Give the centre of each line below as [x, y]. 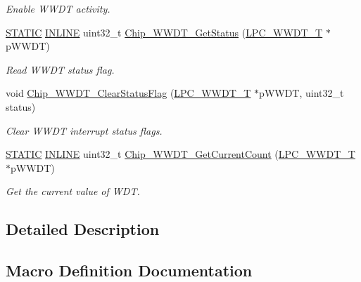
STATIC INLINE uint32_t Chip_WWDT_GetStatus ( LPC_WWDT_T [164, 32]
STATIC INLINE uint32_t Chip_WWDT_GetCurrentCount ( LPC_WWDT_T [180, 154]
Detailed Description [83, 229]
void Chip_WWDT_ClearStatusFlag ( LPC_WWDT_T [128, 93]
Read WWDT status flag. [60, 69]
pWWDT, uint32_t [302, 93]
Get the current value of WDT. [73, 191]
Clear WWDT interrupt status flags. [84, 130]
